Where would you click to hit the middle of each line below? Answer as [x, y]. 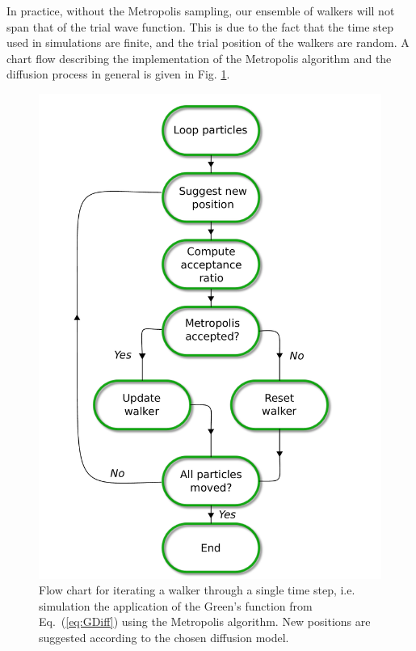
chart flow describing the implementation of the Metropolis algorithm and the [199, 58]
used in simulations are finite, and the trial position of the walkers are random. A [208, 42]
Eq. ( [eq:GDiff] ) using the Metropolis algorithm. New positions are [205, 621]
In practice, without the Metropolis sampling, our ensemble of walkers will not [201, 11]
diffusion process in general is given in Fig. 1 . [118, 74]
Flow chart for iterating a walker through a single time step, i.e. [197, 590]
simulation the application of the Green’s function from [176, 605]
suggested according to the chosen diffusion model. [164, 638]
